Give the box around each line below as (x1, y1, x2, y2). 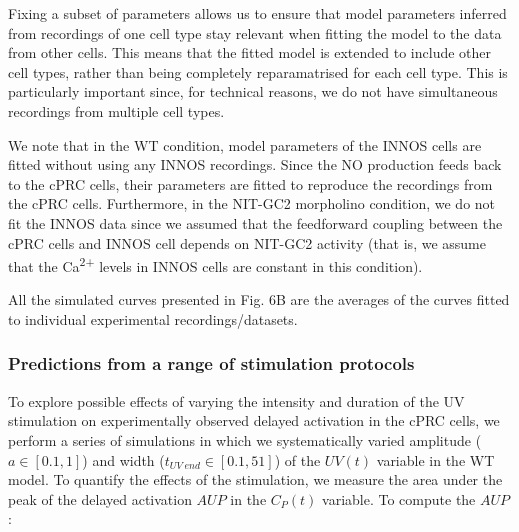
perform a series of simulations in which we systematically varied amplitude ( (8, 429, 482, 450)
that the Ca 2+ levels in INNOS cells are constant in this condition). (8, 253, 423, 276)
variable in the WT (376, 449, 495, 470)
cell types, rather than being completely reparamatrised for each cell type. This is (8, 61, 508, 82)
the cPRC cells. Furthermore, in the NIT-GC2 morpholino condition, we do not (8, 193, 496, 214)
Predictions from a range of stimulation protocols (8, 351, 415, 376)
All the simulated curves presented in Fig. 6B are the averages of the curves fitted (8, 289, 510, 310)
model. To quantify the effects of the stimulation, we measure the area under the (8, 469, 503, 490)
